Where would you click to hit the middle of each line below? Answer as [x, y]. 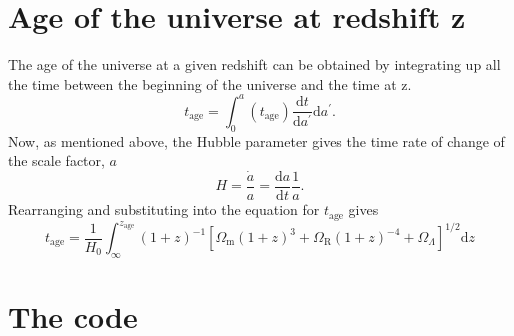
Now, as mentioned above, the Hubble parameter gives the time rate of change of [256, 140]
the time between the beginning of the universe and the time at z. [210, 83]
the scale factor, [56, 160]
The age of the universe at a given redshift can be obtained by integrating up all [254, 64]
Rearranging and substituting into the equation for [164, 209]
